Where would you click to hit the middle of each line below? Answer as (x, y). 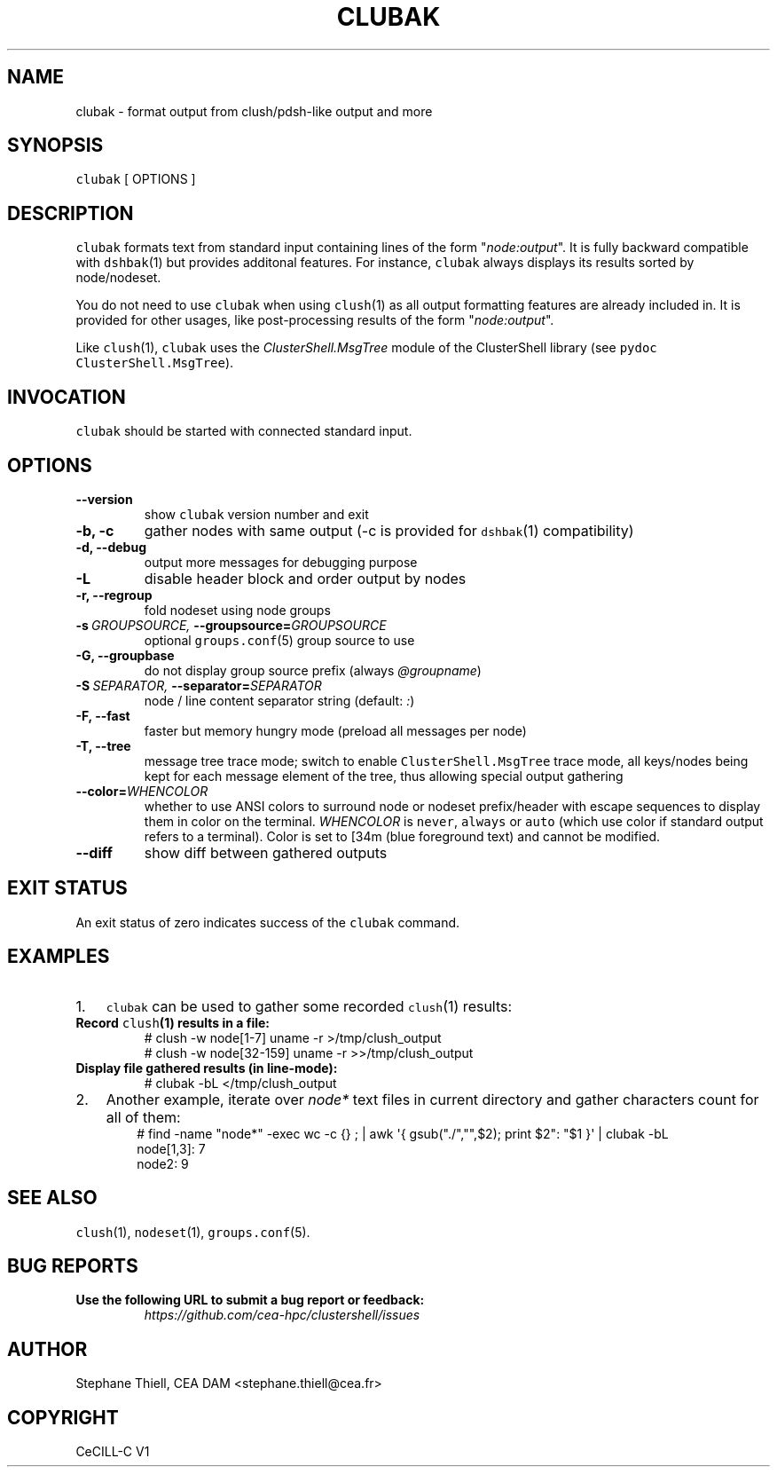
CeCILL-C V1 (113, 1452)
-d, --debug (111, 547)
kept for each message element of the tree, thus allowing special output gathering (384, 776)
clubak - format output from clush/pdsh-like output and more (254, 111)
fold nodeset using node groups (237, 610)
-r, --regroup (114, 595)
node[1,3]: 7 (171, 1148)
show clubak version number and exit (256, 514)
